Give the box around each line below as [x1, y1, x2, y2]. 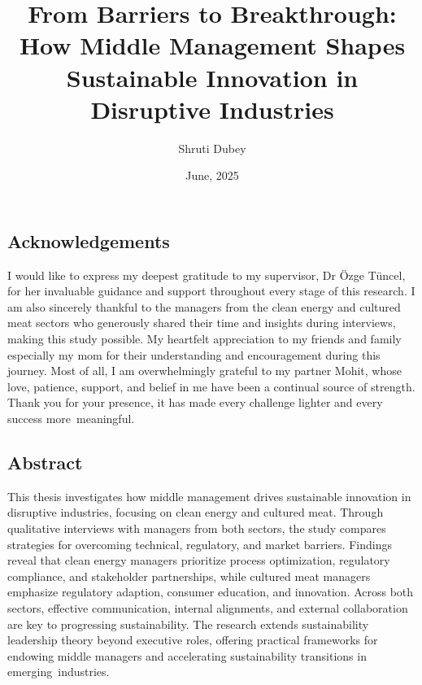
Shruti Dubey [178, 139, 246, 156]
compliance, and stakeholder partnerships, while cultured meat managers [7, 567, 371, 584]
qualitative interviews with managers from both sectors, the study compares [7, 520, 386, 537]
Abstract [7, 450, 83, 475]
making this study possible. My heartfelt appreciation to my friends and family [7, 330, 402, 347]
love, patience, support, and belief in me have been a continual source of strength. [7, 377, 415, 395]
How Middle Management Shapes [19, 28, 406, 62]
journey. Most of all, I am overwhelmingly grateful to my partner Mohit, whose [7, 362, 402, 379]
